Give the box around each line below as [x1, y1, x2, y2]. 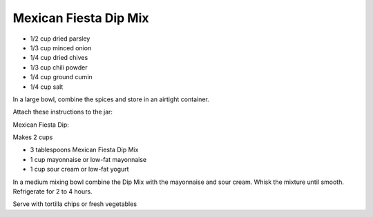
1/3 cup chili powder [30, 63, 88, 72]
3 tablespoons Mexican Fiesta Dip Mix [30, 145, 139, 154]
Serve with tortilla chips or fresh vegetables [12, 200, 137, 208]
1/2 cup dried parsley [30, 34, 90, 43]
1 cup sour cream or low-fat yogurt [30, 165, 129, 174]
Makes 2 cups [12, 133, 53, 141]
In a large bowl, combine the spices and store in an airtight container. [12, 95, 210, 103]
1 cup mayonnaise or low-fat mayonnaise [30, 155, 147, 163]
